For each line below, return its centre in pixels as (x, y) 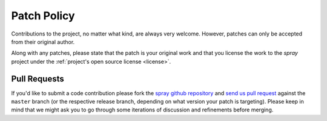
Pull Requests (38, 79)
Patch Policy (43, 16)
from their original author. (43, 42)
